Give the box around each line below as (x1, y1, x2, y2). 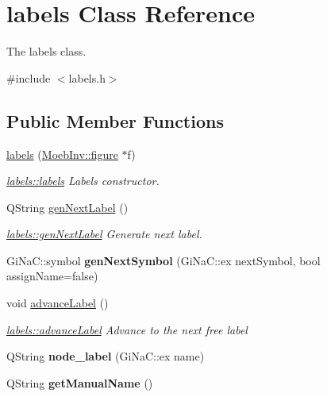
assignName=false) (6, 268, 98, 284)
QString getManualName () (6, 374, 153, 391)
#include (6, 69, 51, 86)
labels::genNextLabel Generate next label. (6, 225, 202, 242)
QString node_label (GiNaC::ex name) (6, 348, 205, 364)
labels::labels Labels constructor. (6, 172, 160, 189)
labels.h (68, 69, 106, 86)
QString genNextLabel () (6, 198, 129, 215)
